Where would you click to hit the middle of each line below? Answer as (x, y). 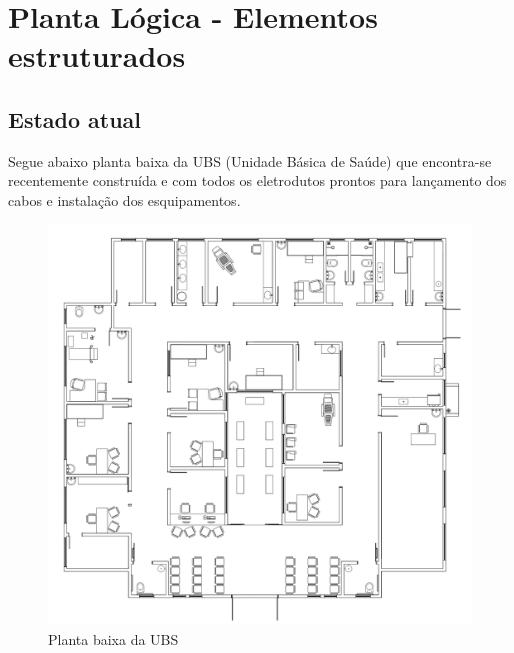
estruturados (97, 55)
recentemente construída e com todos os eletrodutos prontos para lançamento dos (257, 180)
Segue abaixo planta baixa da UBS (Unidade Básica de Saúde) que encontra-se (250, 160)
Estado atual (75, 118)
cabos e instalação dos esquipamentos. (124, 199)
